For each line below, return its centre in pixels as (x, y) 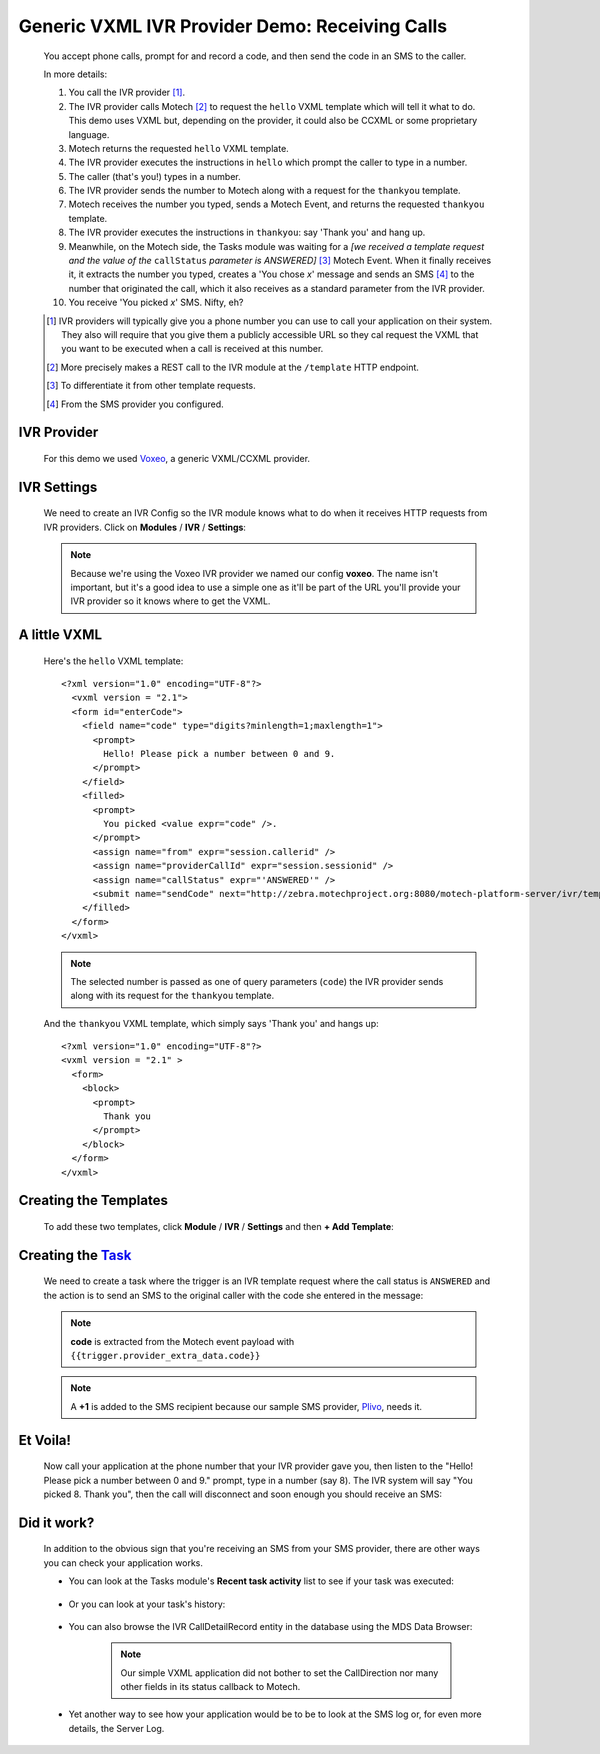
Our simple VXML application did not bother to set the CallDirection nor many (279, 1672)
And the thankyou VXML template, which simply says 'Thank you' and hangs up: (211, 1023)
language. (89, 134)
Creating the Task (75, 1255)
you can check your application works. (123, 1562)
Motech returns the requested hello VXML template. (178, 148)
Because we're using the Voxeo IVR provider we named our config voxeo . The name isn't (254, 573)
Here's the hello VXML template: (113, 661)
